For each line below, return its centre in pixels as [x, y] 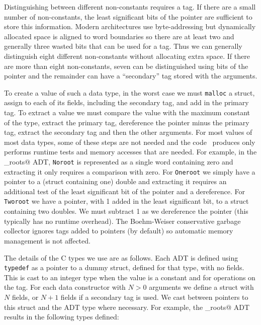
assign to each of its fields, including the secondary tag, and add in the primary [126, 102]
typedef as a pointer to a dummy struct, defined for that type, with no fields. [124, 267]
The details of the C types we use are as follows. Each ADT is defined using [121, 257]
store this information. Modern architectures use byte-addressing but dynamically [130, 26]
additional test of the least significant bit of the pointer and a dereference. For [124, 191]
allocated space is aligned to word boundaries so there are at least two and [119, 36]
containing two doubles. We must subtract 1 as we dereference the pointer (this [126, 211]
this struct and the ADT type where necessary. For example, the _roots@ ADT [127, 307]
